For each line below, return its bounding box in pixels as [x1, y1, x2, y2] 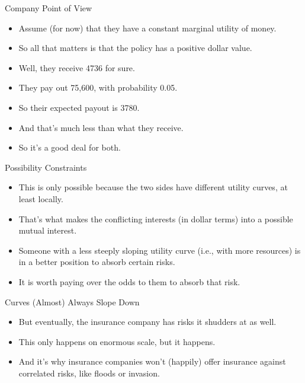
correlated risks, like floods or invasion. [18, 366, 160, 379]
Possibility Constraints [5, 161, 87, 173]
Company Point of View [5, 2, 92, 14]
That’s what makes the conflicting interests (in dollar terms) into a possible [18, 212, 293, 225]
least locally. [18, 192, 63, 205]
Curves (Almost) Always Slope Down [5, 295, 140, 308]
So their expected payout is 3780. [18, 101, 140, 113]
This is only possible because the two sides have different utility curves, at [18, 181, 288, 193]
